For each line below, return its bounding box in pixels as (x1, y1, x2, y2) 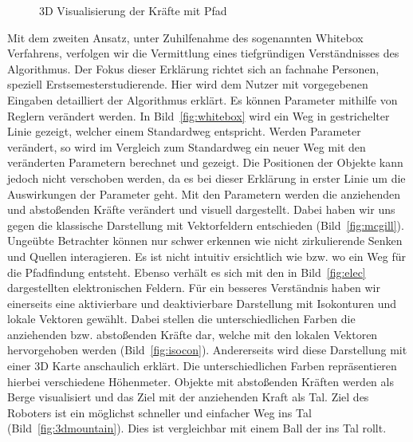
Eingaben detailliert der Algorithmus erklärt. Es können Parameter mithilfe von (7, 91, 398, 108)
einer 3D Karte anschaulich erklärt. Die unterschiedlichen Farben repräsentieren (7, 357, 397, 374)
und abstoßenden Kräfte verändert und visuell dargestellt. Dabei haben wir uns (7, 201, 395, 218)
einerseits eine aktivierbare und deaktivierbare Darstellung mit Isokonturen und (7, 294, 397, 311)
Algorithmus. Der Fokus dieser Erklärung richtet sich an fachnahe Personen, (7, 60, 380, 77)
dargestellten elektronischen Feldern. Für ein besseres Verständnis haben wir (7, 279, 380, 296)
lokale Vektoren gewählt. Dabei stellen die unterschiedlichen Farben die (7, 310, 356, 327)
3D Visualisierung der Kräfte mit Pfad (39, 2, 227, 18)
